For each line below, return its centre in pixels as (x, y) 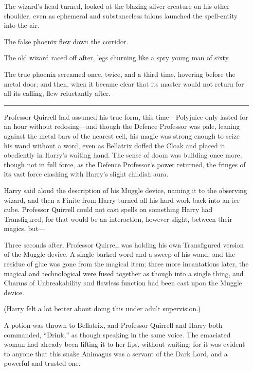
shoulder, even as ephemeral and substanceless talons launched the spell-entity (121, 15)
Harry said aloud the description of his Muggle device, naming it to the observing (126, 190)
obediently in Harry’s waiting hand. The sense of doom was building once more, (123, 155)
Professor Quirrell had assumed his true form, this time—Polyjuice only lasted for (126, 116)
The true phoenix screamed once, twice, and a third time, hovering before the (120, 74)
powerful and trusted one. (42, 363)
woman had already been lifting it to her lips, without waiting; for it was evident (125, 344)
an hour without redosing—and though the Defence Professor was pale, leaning (122, 126)
